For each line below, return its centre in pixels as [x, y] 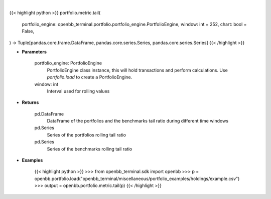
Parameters [34, 51]
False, [28, 31]
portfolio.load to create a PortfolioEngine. [90, 77]
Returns [30, 102]
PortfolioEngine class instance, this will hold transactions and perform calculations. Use [137, 70]
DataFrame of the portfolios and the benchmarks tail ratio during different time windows [138, 121]
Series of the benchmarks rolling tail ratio [90, 149]
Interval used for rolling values [78, 91]
